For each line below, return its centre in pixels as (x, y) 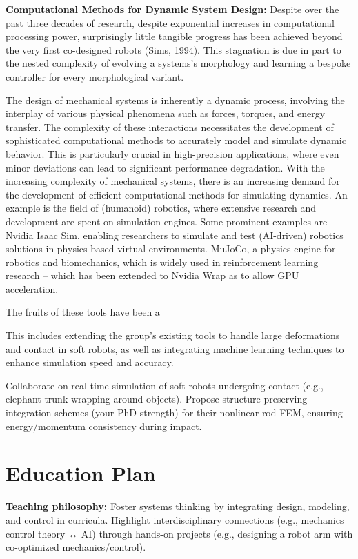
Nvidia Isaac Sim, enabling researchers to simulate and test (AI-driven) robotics (175, 235)
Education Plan (81, 473)
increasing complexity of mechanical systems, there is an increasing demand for (173, 181)
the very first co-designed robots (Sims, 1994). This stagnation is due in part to (173, 49)
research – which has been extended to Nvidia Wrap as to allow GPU (152, 275)
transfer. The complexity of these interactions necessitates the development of (170, 126)
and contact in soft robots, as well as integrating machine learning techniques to (175, 348)
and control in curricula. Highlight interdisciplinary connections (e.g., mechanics (175, 519)
